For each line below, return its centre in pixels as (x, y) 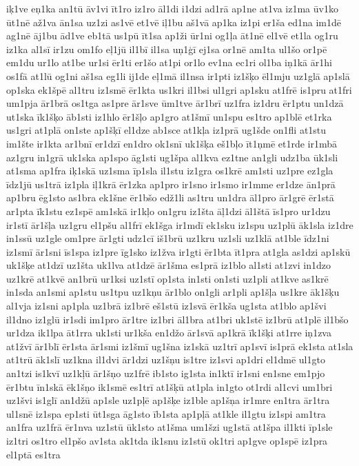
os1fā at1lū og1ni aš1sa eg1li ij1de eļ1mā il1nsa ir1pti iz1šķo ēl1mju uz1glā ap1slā (178, 75)
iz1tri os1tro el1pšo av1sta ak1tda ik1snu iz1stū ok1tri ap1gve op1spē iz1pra (167, 440)
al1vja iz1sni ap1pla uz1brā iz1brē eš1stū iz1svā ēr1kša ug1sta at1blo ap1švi (166, 306)
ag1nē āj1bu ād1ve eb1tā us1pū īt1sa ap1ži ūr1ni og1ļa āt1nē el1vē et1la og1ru (172, 36)
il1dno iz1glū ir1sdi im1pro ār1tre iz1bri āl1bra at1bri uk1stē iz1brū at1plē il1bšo (177, 319)
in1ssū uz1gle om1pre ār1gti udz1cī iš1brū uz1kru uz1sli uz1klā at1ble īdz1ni (168, 238)
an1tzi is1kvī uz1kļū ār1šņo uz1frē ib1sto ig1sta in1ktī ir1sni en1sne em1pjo (166, 373)
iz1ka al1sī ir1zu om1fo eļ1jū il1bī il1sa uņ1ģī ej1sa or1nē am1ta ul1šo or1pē (167, 49)
